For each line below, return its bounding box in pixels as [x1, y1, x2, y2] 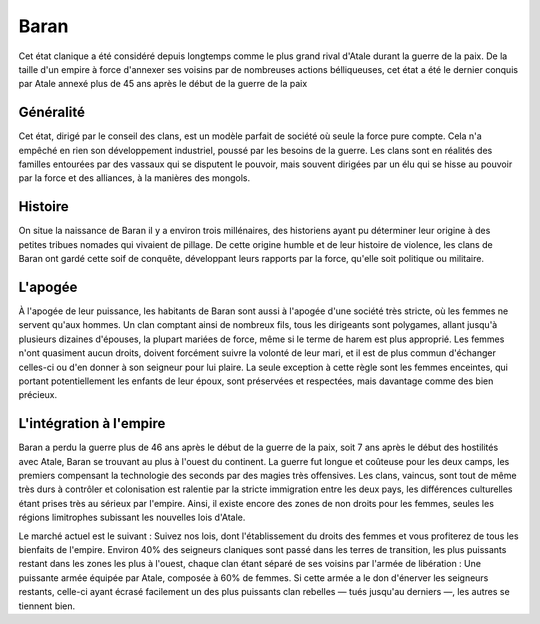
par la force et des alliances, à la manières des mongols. [18, 172, 250, 184]
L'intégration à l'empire [18, 415, 166, 432]
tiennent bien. [18, 600, 76, 612]
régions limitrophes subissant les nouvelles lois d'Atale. [18, 511, 246, 524]
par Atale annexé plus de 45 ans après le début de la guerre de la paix [18, 78, 308, 90]
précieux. [18, 389, 58, 401]
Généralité [18, 104, 85, 121]
